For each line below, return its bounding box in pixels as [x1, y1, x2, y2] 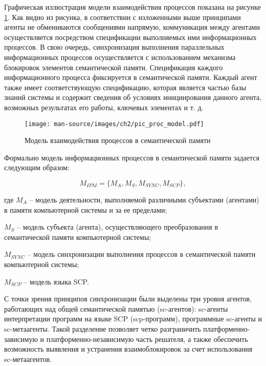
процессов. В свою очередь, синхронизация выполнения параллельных [4, 42, 225, 52]
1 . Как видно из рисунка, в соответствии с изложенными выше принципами [4, 11, 241, 22]
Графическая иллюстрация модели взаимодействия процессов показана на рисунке [4, 2, 261, 12]
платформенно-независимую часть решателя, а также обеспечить [46, 333, 248, 344]
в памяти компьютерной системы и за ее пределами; [4, 204, 167, 215]
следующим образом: [4, 162, 70, 173]
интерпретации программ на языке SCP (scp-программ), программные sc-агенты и [4, 313, 262, 324]
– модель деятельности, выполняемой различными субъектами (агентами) [29, 194, 259, 205]
